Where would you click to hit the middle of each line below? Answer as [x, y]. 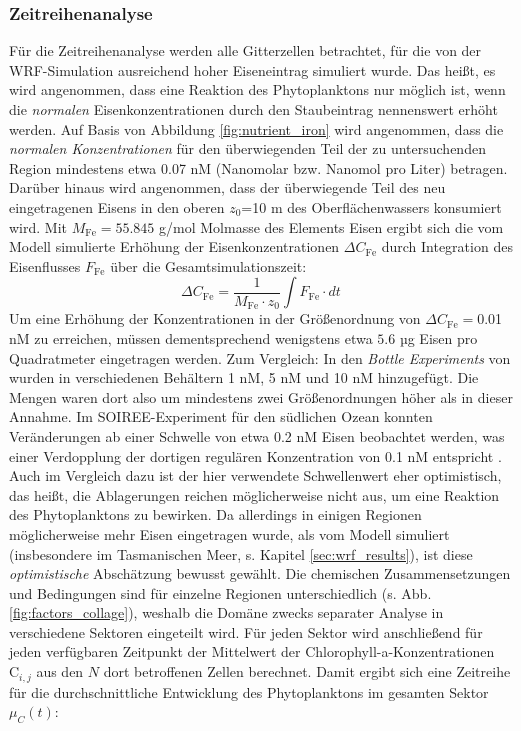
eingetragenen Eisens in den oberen [117, 206]
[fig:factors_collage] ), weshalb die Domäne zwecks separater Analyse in [226, 612]
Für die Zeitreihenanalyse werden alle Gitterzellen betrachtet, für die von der [245, 50]
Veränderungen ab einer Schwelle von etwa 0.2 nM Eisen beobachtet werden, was [257, 435]
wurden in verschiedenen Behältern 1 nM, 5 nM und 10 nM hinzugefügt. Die [244, 377]
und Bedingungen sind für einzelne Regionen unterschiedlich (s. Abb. [220, 592]
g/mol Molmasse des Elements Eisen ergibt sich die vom [331, 226]
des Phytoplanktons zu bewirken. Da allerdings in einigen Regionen [215, 514]
